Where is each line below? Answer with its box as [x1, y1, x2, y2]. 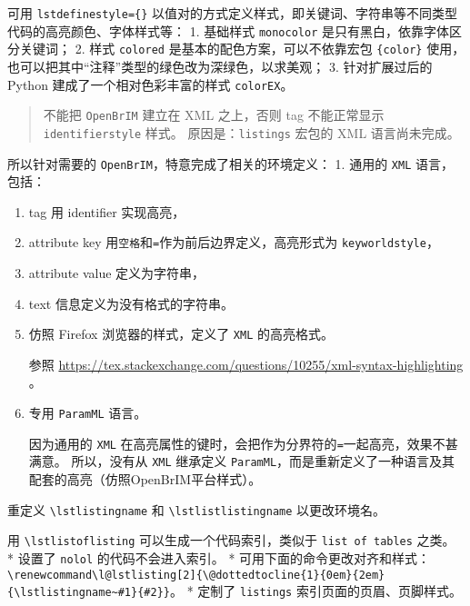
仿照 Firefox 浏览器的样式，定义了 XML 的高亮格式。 [28, 324, 334, 343]
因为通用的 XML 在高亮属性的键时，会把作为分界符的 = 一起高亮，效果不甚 [28, 433, 458, 452]
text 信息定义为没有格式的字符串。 [28, 293, 234, 313]
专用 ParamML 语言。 [28, 403, 147, 422]
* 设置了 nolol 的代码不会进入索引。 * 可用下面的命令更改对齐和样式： [7, 548, 431, 567]
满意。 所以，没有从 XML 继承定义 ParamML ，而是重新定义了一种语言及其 [28, 452, 455, 471]
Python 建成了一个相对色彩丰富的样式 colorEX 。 [7, 75, 294, 94]
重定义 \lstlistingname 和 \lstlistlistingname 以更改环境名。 [7, 500, 386, 519]
